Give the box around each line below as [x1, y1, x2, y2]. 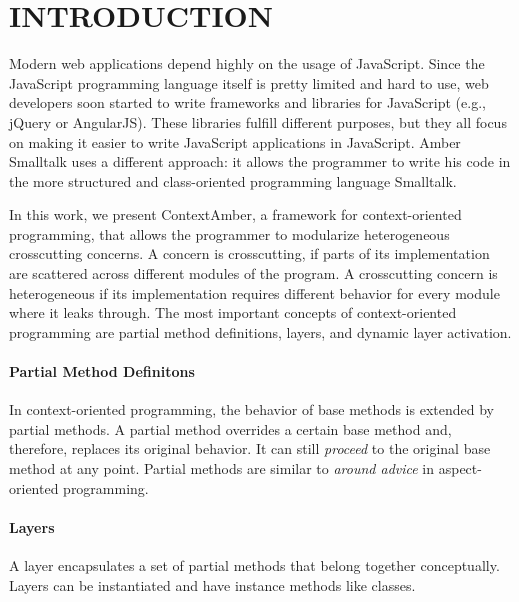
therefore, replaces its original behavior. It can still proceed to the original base [9, 438, 491, 459]
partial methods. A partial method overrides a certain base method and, [9, 418, 452, 439]
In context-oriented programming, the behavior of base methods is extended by [9, 399, 494, 420]
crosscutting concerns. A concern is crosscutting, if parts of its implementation [9, 243, 490, 264]
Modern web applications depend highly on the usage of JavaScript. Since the [9, 53, 485, 74]
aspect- [438, 458, 482, 479]
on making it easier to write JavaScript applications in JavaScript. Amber [9, 131, 461, 152]
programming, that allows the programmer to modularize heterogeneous [9, 223, 450, 244]
